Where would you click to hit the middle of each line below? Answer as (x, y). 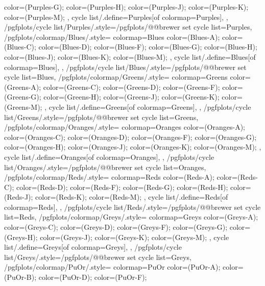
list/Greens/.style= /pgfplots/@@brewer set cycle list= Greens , (101, 117)
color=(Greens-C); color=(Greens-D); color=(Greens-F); (131, 87)
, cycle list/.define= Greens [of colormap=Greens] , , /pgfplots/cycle (148, 106)
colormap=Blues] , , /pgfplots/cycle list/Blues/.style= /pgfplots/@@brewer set (125, 67)
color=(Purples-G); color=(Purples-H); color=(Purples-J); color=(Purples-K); (126, 7)
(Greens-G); (23, 97)
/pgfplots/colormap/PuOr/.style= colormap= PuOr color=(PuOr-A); (112, 267)
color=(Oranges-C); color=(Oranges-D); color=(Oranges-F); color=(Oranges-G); (130, 137)
